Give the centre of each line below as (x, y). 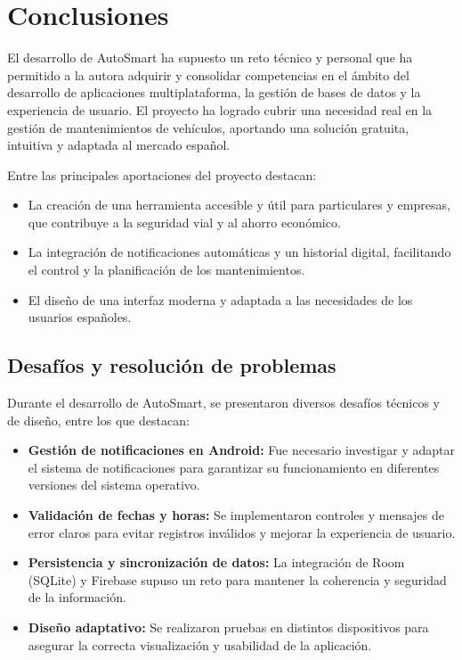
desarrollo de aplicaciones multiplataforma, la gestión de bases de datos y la (214, 92)
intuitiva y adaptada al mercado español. (119, 145)
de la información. (77, 597)
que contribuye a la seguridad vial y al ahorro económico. (184, 222)
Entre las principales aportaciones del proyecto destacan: (162, 174)
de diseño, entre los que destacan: (98, 420)
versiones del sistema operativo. (114, 485)
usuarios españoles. (80, 317)
